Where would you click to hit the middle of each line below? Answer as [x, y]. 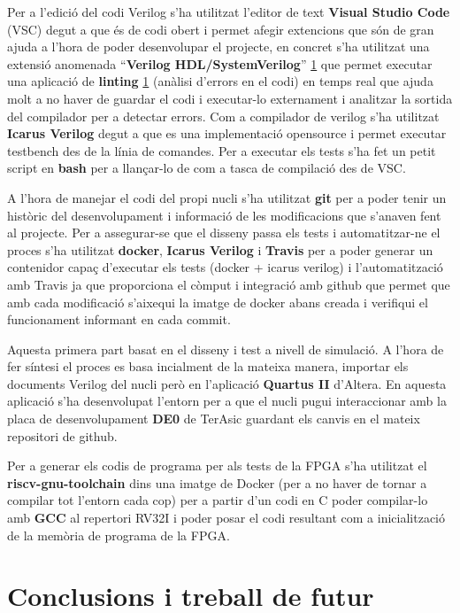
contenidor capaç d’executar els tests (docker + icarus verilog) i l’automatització [225, 267]
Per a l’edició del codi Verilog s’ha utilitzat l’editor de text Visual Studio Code [229, 12]
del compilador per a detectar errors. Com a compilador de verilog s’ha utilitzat [223, 116]
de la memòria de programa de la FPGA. [119, 535]
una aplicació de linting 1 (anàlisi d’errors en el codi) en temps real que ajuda [220, 81]
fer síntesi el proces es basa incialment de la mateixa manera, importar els [208, 366]
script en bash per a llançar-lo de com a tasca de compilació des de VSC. [207, 168]
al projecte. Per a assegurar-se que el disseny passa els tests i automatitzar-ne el [224, 233]
